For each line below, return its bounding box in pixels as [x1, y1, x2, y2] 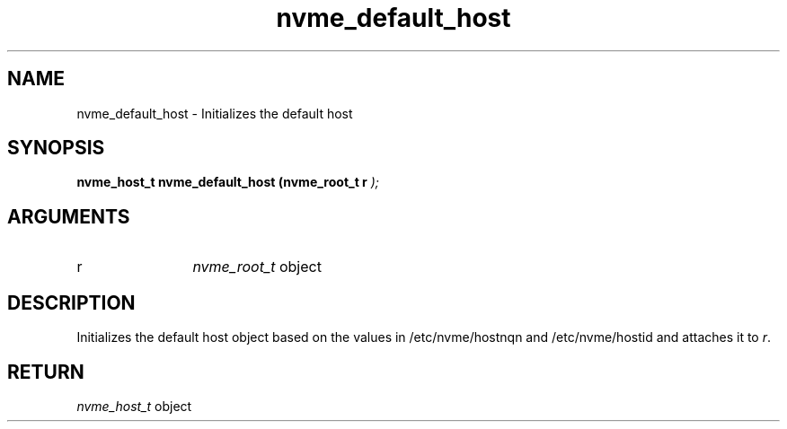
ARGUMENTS [7, 205, 130, 228]
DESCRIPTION [7, 291, 136, 314]
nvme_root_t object [192, 258, 322, 276]
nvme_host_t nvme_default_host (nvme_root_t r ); [76, 174, 380, 190]
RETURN [7, 360, 84, 383]
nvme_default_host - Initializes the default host [76, 105, 353, 121]
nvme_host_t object [76, 398, 192, 414]
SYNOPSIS [7, 136, 105, 160]
